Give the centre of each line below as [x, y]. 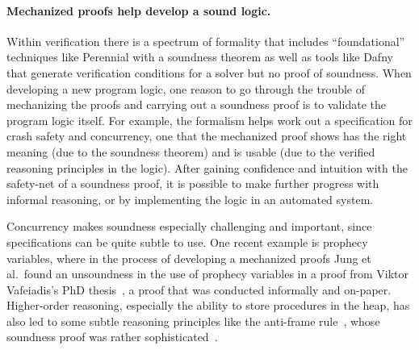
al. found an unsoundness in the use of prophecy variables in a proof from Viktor [208, 274]
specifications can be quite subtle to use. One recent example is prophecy [187, 242]
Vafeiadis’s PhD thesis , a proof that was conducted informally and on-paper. [199, 289]
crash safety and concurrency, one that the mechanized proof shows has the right [207, 136]
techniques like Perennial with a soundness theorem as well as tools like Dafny [200, 57]
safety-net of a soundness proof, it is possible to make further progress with [193, 183]
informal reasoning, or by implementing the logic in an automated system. [190, 199]
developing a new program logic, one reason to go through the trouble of [186, 88]
